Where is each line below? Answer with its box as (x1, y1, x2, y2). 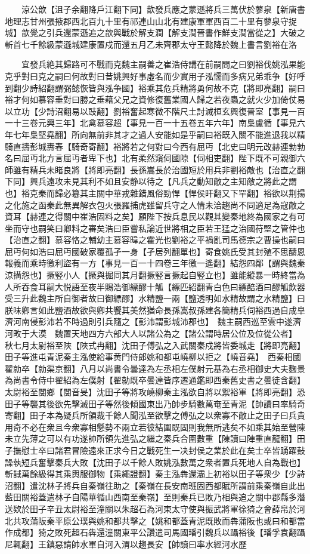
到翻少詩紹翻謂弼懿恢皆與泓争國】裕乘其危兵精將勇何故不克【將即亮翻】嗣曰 (5, 81, 305, 94)
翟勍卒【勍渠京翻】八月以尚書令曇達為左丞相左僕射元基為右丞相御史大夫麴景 (5, 362, 305, 374)
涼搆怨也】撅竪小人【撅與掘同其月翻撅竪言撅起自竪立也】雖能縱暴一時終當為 (5, 269, 305, 281)
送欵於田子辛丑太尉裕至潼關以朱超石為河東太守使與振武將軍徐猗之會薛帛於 (5, 502, 297, 515)
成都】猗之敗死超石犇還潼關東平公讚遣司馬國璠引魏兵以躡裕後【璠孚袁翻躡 (13, 526, 305, 538)
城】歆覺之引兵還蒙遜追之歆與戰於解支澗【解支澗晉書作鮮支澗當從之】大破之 (5, 26, 305, 39)
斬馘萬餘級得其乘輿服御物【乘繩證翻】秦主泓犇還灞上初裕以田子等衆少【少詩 (5, 467, 305, 480)
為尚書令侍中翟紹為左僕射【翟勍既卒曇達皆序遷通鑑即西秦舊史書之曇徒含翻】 (5, 374, 301, 386)
